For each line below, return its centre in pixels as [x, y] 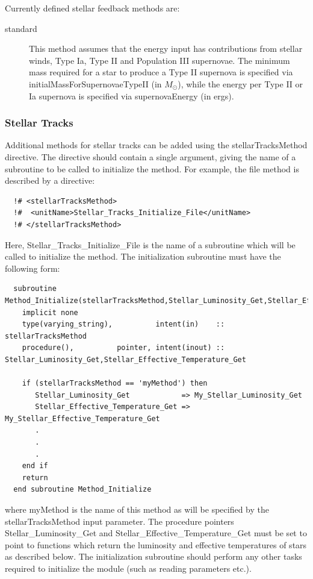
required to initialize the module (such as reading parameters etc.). [128, 568]
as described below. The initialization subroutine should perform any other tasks [153, 556]
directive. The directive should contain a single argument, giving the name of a [150, 156]
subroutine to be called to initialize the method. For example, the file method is [152, 168]
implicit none [50, 312]
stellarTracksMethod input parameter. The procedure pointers [119, 521]
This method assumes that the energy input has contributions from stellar [166, 49]
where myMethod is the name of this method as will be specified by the [137, 509]
